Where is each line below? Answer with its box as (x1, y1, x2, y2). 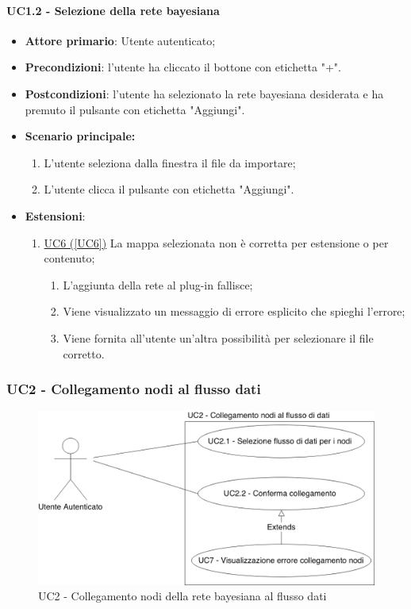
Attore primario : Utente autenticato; (25, 32, 216, 48)
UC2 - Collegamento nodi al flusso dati (6, 379, 261, 399)
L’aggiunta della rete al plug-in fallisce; (63, 276, 253, 293)
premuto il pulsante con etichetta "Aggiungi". (25, 101, 245, 117)
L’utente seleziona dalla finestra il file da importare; (44, 154, 296, 170)
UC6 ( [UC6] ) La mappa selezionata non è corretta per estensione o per (44, 234, 389, 251)
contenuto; (44, 250, 95, 266)
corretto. (63, 345, 105, 362)
